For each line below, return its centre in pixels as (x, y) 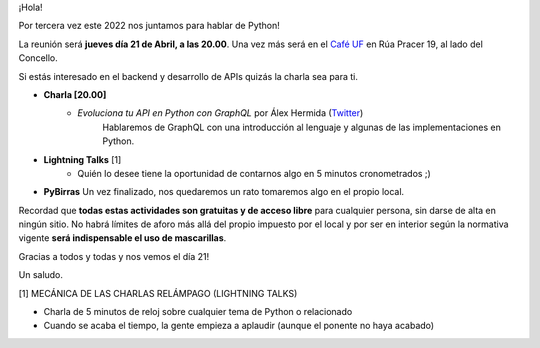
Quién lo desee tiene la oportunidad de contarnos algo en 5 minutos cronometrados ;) (254, 173)
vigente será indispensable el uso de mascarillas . (122, 238)
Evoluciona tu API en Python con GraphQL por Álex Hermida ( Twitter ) (220, 113)
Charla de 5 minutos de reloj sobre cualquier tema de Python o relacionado (198, 312)
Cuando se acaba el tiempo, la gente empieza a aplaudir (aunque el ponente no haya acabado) (239, 326)
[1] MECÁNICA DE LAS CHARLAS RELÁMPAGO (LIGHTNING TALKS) (158, 293)
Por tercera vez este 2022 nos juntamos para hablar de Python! (149, 26)
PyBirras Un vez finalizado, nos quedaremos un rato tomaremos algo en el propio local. (224, 192)
